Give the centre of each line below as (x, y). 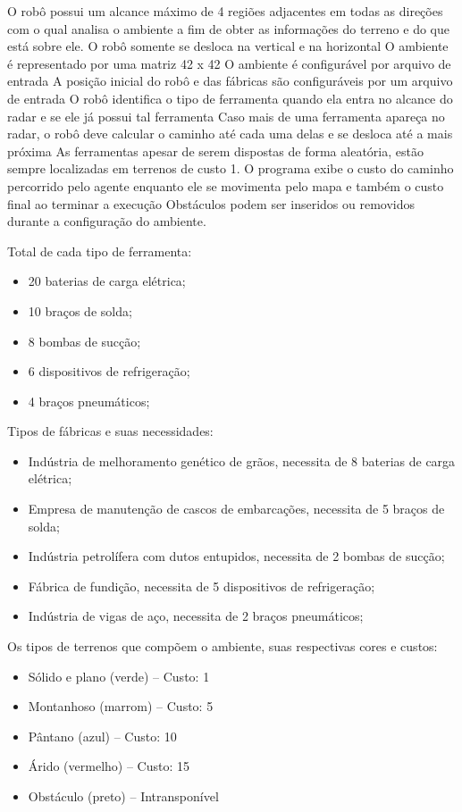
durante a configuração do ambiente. (107, 221)
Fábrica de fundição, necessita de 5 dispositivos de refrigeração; (202, 586)
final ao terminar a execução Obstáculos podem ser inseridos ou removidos (211, 203)
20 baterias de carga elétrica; (107, 281)
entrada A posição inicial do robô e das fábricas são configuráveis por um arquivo (230, 81)
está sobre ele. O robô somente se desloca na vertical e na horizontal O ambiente (228, 46)
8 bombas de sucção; (84, 341)
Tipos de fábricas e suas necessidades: (110, 431)
